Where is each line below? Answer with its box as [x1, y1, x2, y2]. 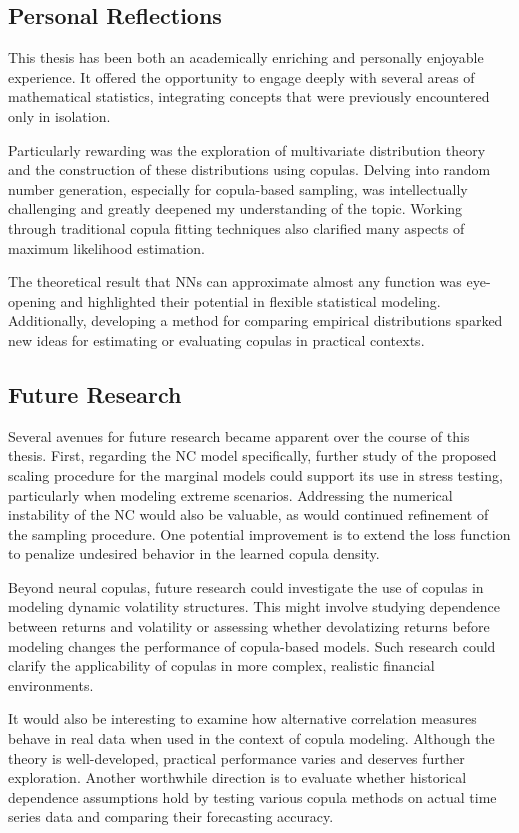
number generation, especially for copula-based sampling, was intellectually [8, 178, 468, 199]
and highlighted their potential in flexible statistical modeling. [60, 290, 441, 311]
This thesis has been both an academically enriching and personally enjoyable [8, 47, 484, 68]
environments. [8, 674, 94, 695]
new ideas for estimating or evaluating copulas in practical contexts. [8, 329, 425, 350]
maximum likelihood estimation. [8, 237, 205, 258]
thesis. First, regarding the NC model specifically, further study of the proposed [8, 445, 497, 466]
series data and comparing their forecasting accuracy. [8, 806, 334, 827]
